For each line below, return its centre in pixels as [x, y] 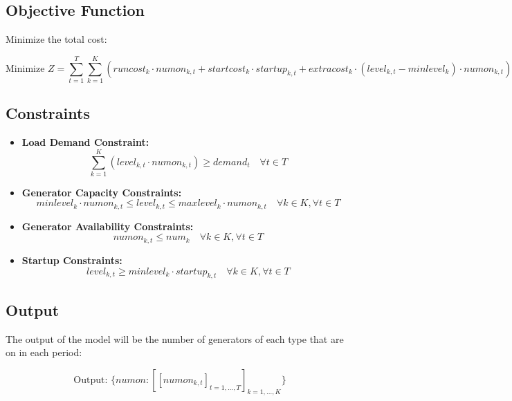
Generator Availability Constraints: [108, 226]
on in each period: [44, 352]
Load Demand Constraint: [85, 142]
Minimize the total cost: [56, 39]
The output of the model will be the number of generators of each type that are [175, 338]
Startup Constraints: [72, 260]
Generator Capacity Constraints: [102, 192]
